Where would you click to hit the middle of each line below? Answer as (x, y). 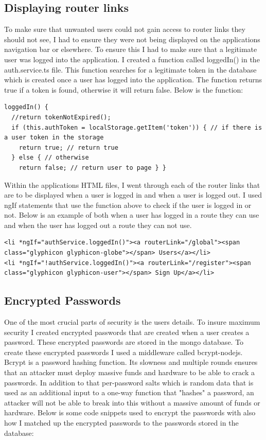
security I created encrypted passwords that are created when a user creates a (127, 332)
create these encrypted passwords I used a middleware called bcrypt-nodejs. (123, 352)
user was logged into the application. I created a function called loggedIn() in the (132, 59)
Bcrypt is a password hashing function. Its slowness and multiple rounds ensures (131, 362)
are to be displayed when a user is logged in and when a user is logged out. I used (133, 195)
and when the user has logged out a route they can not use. (98, 225)
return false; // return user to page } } (92, 168)
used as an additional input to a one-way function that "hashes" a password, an (129, 392)
